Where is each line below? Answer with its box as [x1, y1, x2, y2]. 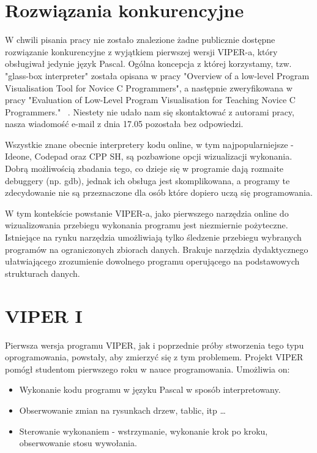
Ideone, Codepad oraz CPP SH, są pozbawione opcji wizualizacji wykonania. [5, 150, 293, 163]
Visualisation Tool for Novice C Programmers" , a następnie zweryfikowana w [5, 81, 293, 94]
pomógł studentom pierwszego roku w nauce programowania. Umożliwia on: [5, 362, 290, 375]
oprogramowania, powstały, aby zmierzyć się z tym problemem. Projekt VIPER [5, 350, 304, 363]
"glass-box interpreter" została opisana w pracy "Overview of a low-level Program [5, 69, 310, 82]
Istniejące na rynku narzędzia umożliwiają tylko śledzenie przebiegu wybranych [5, 231, 302, 244]
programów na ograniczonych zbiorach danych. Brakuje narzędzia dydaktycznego [5, 242, 308, 255]
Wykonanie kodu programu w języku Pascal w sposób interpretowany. [19, 383, 281, 396]
